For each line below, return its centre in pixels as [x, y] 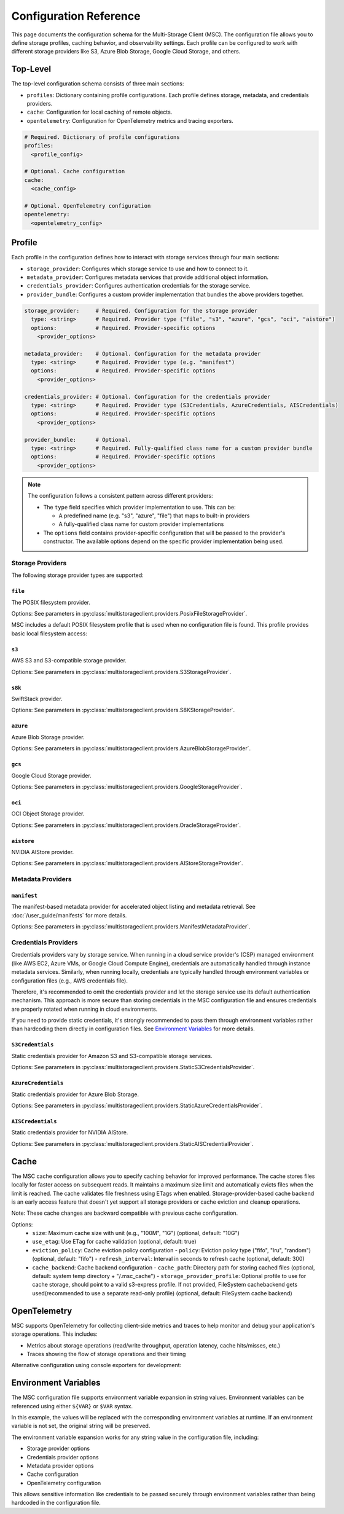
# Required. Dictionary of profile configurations [102, 137]
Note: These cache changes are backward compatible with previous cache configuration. [125, 1213]
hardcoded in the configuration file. [56, 1503]
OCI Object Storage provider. [48, 814]
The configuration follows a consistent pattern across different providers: [120, 496]
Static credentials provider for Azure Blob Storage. [75, 1094]
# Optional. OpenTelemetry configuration [88, 206]
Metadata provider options [61, 1465]
